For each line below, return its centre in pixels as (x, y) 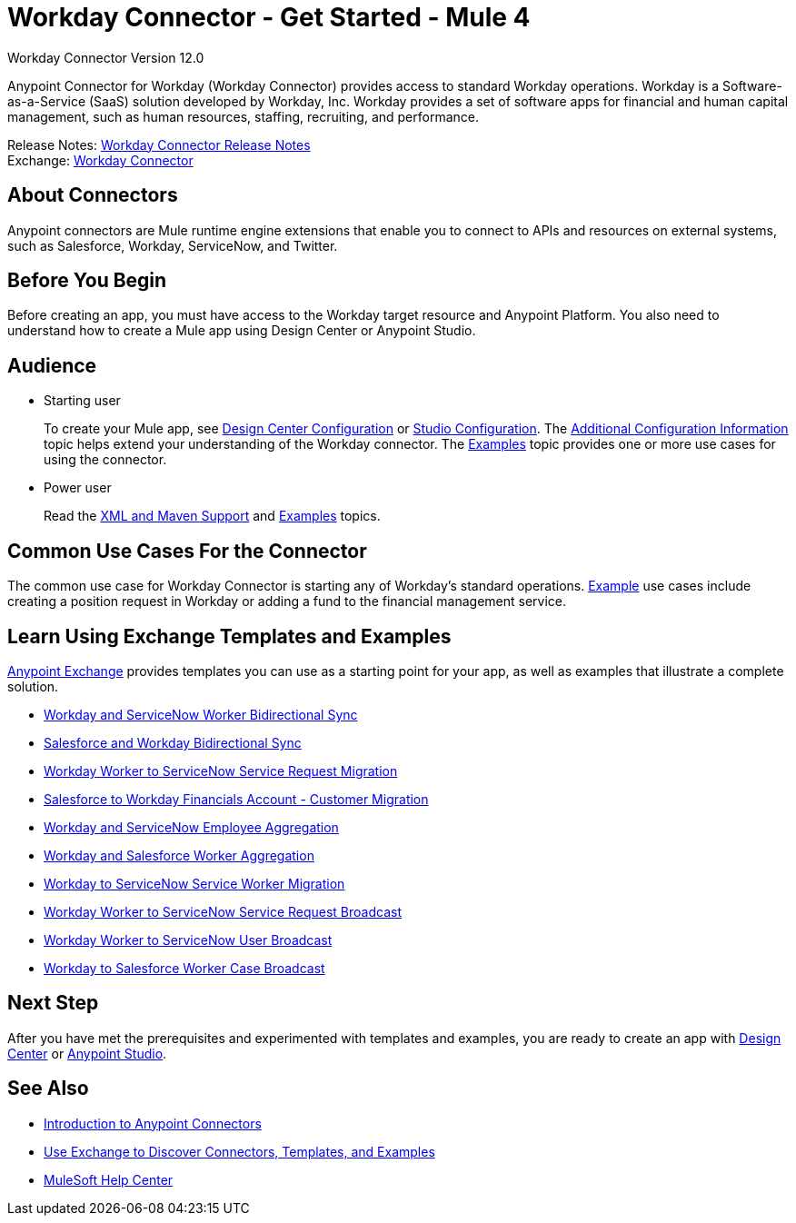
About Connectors (93, 195)
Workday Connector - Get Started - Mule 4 (269, 17)
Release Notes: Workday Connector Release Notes (159, 144)
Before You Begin (87, 281)
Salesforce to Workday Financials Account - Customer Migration (236, 799)
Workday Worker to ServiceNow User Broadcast (188, 940)
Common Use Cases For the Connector (187, 551)
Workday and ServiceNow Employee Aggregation (191, 827)
